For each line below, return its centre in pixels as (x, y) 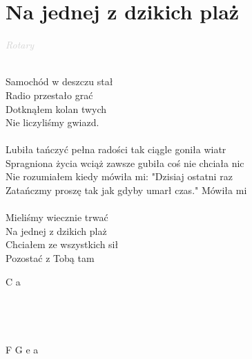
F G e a (22, 349)
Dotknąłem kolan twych (56, 108)
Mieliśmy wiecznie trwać (57, 217)
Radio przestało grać (49, 95)
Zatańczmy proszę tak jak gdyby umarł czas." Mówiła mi (126, 190)
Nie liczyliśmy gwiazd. (52, 122)
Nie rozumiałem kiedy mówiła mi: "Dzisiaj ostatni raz (119, 176)
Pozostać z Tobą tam (50, 258)
